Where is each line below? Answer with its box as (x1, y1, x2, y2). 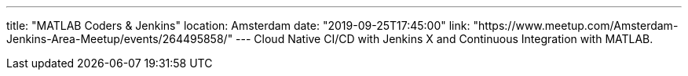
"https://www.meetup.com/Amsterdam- (473, 19, 679, 32)
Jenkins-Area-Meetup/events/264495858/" (6, 32, 233, 45)
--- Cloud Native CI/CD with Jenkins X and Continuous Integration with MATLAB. (236, 32, 653, 45)
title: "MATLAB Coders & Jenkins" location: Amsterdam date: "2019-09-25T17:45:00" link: (6, 19, 470, 32)
